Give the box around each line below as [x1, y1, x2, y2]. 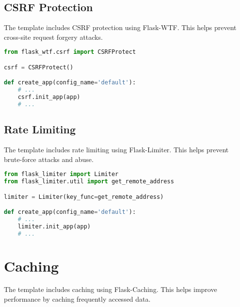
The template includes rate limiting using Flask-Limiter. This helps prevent [4, 145, 229, 155]
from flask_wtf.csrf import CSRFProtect [4, 48, 136, 56]
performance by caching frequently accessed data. [4, 293, 151, 304]
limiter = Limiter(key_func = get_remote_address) [4, 193, 164, 200]
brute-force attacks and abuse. [4, 154, 94, 164]
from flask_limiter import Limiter [4, 171, 119, 178]
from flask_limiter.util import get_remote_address [4, 178, 174, 185]
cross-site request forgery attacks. [4, 32, 103, 42]
